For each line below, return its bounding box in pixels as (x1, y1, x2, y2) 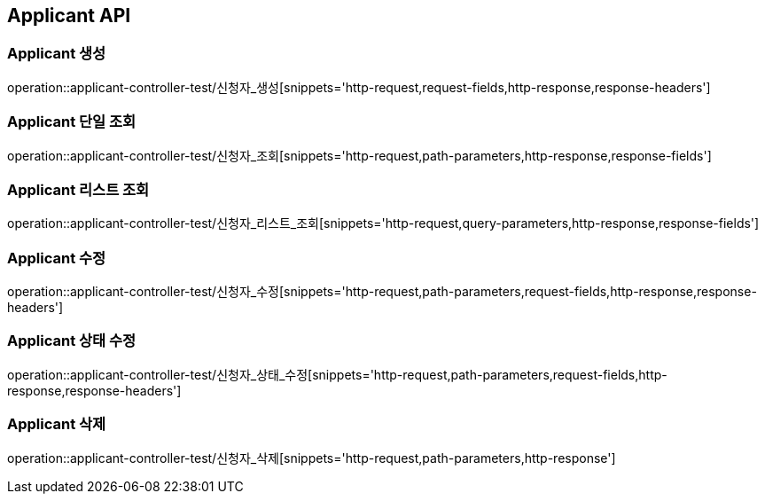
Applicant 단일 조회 (7, 113, 137, 131)
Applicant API (7, 4, 131, 27)
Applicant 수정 (7, 248, 106, 267)
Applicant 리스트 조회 (7, 180, 150, 199)
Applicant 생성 (7, 44, 106, 63)
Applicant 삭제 (7, 415, 106, 434)
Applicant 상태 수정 (7, 332, 137, 350)
